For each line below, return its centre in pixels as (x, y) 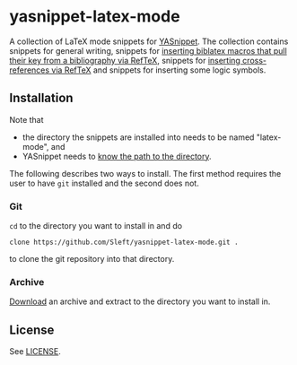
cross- (254, 60)
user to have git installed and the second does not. (104, 183)
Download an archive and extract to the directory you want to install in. (140, 301)
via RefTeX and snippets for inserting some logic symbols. (159, 70)
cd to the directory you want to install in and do (96, 226)
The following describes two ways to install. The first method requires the (145, 173)
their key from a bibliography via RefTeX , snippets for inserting (125, 60)
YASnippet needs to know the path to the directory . (117, 156)
